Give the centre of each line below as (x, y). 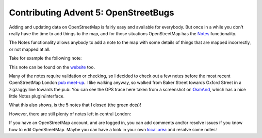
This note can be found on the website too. (52, 67)
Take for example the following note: (45, 58)
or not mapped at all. (30, 49)
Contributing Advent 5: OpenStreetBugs (91, 13)
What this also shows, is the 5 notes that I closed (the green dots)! (75, 105)
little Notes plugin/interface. (37, 96)
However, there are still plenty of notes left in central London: (70, 114)
